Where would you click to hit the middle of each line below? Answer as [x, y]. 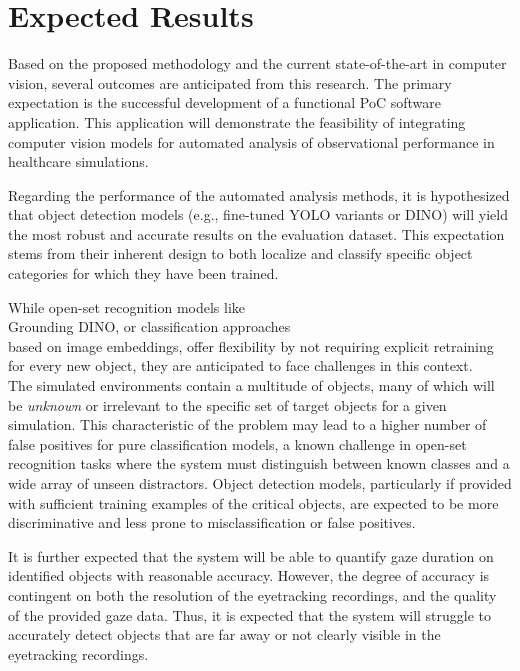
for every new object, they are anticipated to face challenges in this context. [240, 365]
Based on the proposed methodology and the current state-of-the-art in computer [257, 63]
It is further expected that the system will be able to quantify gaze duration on [251, 555]
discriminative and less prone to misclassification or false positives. [212, 522]
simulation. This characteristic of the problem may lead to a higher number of [247, 424]
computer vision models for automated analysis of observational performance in [251, 141]
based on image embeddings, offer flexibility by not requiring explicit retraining [251, 345]
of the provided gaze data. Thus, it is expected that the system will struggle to [250, 614]
